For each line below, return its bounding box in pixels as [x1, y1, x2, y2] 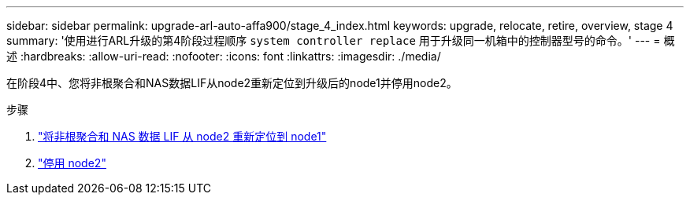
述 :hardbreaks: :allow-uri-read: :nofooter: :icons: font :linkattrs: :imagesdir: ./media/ [6, 49, 441, 63]
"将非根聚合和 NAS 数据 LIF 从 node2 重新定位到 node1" [38, 130, 327, 143]
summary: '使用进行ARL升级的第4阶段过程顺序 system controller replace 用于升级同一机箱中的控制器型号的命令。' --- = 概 [6, 34, 675, 47]
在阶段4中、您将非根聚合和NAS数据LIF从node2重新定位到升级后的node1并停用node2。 [6, 76, 458, 90]
